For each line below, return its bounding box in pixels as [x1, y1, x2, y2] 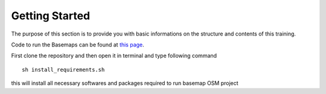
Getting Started [11, 9, 91, 22]
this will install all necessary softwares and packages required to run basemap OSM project [11, 80, 238, 87]
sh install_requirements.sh [22, 66, 105, 73]
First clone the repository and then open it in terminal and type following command [11, 52, 217, 60]
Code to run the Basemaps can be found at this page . [11, 41, 144, 48]
